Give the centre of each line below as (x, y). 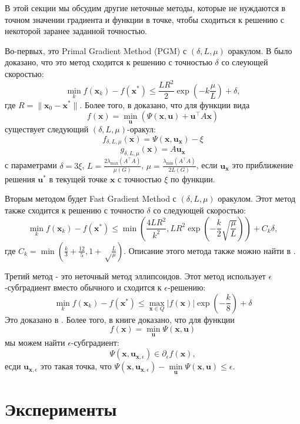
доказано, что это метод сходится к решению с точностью (109, 62)
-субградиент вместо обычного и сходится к (83, 287)
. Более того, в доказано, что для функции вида (165, 104)
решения (20, 178)
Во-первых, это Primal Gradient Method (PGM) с (96, 50)
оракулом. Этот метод (257, 198)
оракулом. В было (260, 50)
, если (207, 165)
